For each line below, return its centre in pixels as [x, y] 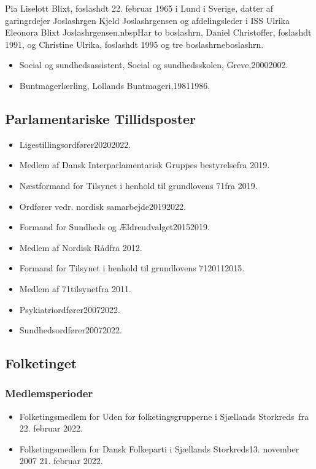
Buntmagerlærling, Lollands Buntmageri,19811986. [115, 85]
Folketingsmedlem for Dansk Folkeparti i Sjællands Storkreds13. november [159, 448]
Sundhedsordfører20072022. [71, 330]
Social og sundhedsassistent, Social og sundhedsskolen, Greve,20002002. [154, 65]
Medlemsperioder [49, 393]
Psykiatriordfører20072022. [70, 309]
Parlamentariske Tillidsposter [101, 118]
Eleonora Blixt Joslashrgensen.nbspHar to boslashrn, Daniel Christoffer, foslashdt [158, 32]
